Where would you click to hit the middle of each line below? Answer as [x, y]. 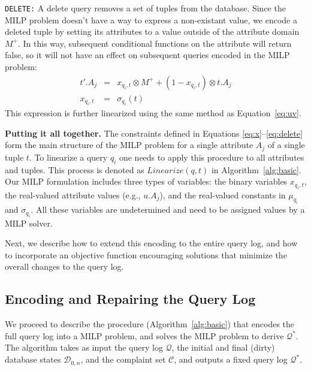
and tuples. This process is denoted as [75, 169]
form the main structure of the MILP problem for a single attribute [129, 145]
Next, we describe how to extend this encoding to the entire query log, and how [151, 243]
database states [33, 359]
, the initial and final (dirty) [223, 347]
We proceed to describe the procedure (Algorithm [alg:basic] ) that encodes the [150, 324]
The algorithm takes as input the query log [84, 347]
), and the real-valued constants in [223, 194]
